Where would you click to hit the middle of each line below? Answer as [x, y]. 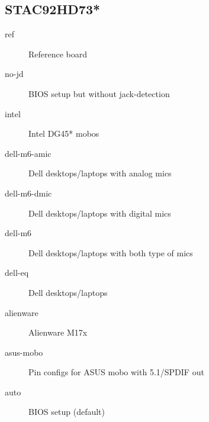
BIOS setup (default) [67, 412]
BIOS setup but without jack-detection [99, 93]
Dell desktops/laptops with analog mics [100, 173]
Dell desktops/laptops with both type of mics [111, 252]
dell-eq [17, 273]
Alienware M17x [58, 332]
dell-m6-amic [28, 153]
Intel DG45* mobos [64, 133]
